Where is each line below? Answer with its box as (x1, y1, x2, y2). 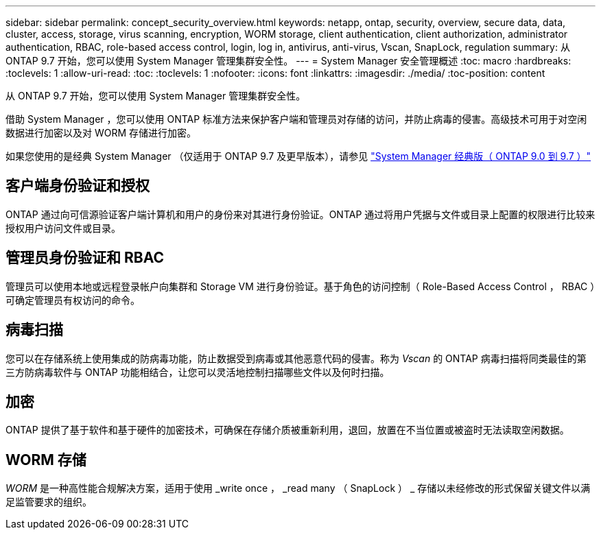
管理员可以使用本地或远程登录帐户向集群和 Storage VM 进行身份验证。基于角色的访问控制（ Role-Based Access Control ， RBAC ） (5, 280, 596, 292)
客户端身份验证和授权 (5, 177, 150, 195)
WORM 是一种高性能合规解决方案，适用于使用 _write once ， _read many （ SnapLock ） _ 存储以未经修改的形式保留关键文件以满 (5, 482, 591, 495)
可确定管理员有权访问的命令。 (5, 294, 140, 306)
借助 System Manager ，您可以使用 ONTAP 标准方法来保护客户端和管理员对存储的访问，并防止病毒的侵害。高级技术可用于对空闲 (5, 113, 587, 125)
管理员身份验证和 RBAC (5, 249, 164, 267)
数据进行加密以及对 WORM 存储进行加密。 (5, 127, 197, 139)
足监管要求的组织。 (5, 496, 92, 508)
